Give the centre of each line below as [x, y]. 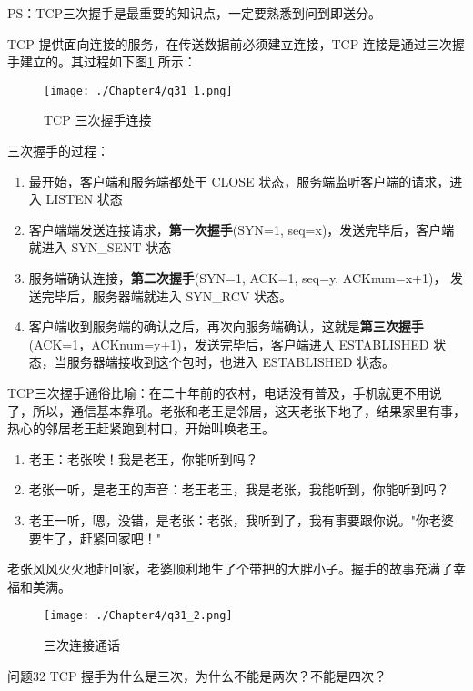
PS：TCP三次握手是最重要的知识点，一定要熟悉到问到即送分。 [195, 13]
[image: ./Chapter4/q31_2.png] [138, 616]
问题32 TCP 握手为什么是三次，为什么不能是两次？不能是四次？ [197, 675]
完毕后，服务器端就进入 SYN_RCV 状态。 [166, 295]
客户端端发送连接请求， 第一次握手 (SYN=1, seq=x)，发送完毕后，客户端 [242, 229]
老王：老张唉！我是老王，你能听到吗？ [143, 458]
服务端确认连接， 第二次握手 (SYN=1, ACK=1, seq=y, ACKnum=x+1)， [237, 278]
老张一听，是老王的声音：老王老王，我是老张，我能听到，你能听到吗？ [239, 489]
